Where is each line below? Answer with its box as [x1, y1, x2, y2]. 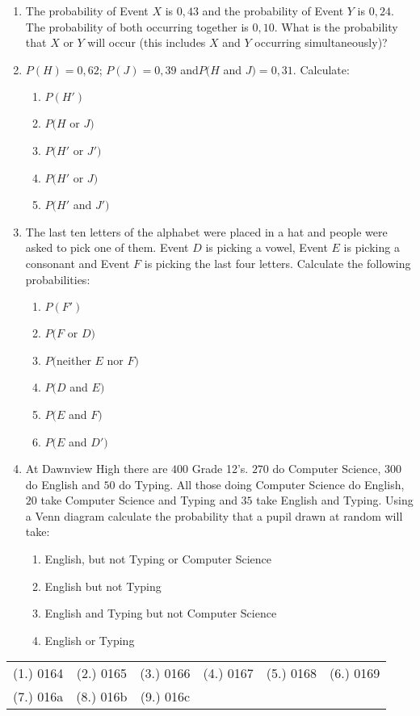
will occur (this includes [87, 34, 206, 51]
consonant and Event [25, 254, 130, 271]
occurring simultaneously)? [254, 34, 388, 51]
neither [57, 351, 91, 368]
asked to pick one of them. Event [25, 239, 189, 256]
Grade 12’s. [191, 460, 249, 477]
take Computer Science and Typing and [40, 492, 237, 509]
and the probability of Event [202, 2, 344, 19]
